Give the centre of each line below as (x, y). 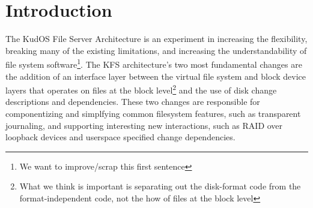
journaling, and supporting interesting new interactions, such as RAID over (144, 125)
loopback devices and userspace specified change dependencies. (120, 137)
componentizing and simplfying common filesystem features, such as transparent (153, 113)
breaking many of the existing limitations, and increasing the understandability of (156, 50)
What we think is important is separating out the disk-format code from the (160, 186)
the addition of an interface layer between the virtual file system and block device (156, 76)
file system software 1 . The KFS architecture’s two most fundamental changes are (154, 63)
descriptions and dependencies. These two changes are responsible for (133, 102)
